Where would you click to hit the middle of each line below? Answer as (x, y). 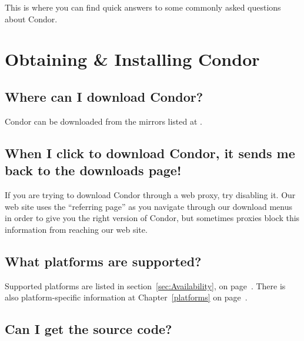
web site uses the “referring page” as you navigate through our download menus (149, 206)
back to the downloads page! (93, 170)
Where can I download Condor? (104, 96)
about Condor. (31, 19)
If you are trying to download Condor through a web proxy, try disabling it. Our (150, 194)
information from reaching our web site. (76, 229)
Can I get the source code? (88, 329)
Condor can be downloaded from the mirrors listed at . (103, 121)
